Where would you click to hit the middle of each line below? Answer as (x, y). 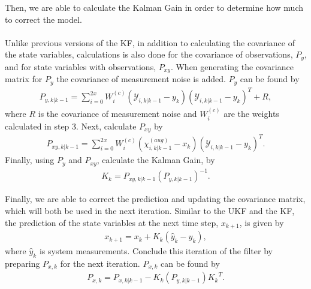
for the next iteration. (100, 263)
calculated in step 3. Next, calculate (71, 126)
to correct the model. (43, 19)
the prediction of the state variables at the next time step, (112, 222)
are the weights (251, 114)
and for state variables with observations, (81, 66)
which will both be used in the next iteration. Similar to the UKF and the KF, (150, 211)
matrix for (24, 79)
